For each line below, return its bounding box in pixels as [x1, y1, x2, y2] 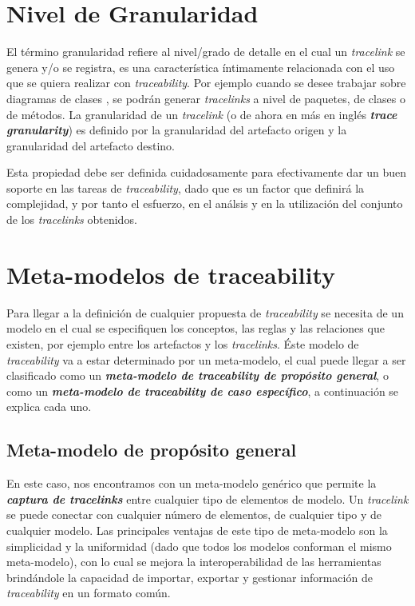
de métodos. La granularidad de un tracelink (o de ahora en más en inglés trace [6, 106, 397, 122]
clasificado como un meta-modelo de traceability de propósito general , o [6, 367, 389, 384]
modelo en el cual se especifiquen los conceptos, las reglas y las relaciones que [6, 320, 385, 337]
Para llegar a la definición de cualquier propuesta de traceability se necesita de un [6, 304, 404, 321]
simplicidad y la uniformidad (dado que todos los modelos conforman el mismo [6, 537, 392, 554]
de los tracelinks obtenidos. [6, 211, 137, 228]
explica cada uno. [6, 398, 92, 415]
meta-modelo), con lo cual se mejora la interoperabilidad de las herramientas [6, 553, 381, 570]
